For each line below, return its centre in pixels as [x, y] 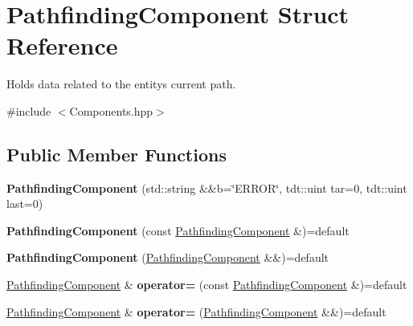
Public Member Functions [117, 154]
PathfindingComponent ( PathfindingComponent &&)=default [168, 257]
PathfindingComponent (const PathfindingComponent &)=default [178, 230]
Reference [62, 45]
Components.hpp [111, 110]
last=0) [25, 204]
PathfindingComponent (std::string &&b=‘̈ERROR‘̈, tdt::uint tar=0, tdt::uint [207, 187]
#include [29, 110]
